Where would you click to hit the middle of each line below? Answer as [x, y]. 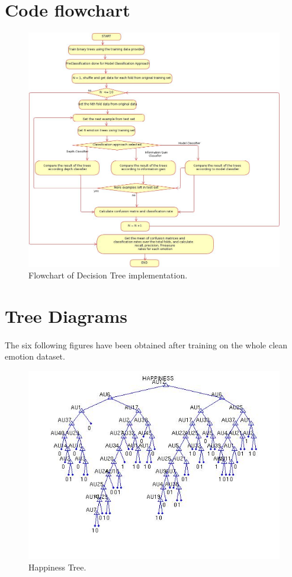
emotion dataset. [35, 356]
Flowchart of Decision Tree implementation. [108, 275]
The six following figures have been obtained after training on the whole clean [146, 344]
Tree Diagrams [66, 315]
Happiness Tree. [57, 567]
